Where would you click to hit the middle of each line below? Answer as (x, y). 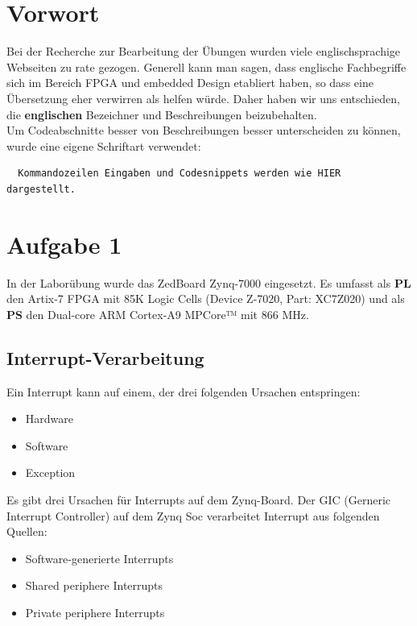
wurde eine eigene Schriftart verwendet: (104, 145)
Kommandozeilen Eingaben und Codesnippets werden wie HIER (180, 174)
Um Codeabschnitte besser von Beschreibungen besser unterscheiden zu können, (204, 130)
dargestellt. (41, 189)
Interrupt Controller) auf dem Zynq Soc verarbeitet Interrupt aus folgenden (193, 515)
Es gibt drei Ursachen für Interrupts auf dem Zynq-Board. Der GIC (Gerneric (198, 499)
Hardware (49, 419)
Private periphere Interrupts (95, 612)
